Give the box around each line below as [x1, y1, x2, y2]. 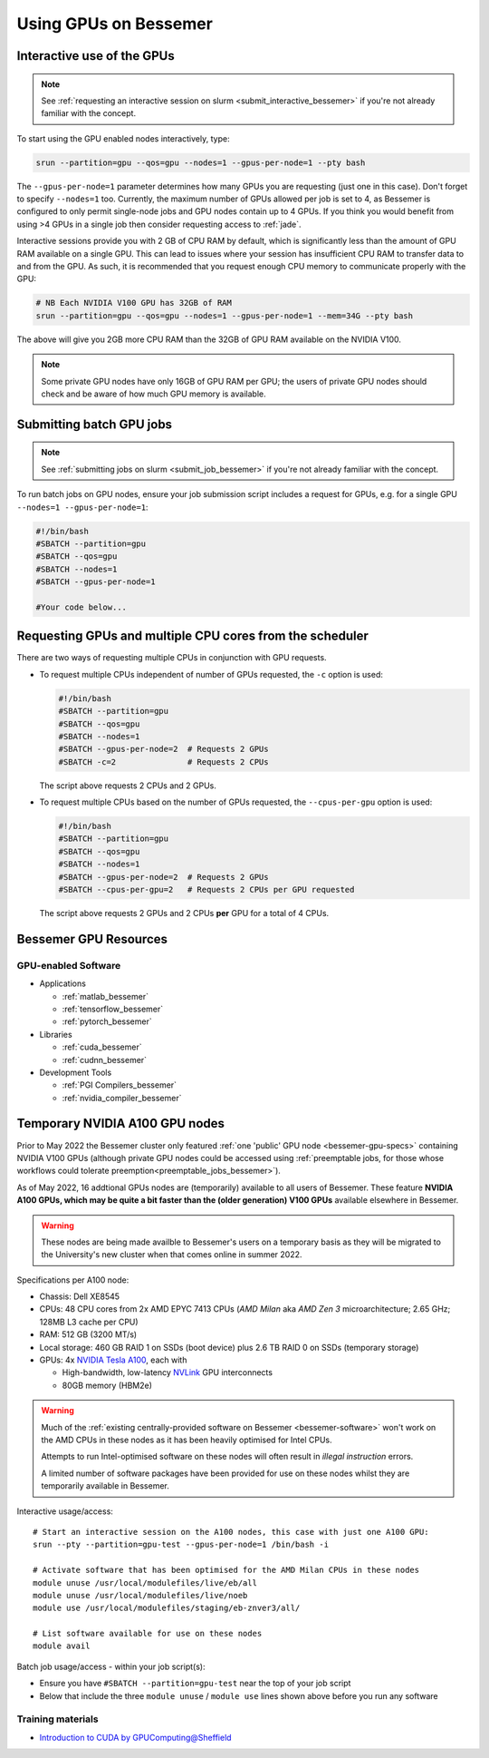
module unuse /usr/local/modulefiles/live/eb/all [33, 1577, 258, 1587]
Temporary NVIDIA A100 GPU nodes [16, 1116, 225, 1131]
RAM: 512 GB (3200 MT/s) [39, 1329, 138, 1340]
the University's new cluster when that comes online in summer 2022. [41, 1249, 302, 1260]
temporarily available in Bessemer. [41, 1480, 169, 1491]
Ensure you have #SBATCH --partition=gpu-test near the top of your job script [39, 1678, 351, 1689]
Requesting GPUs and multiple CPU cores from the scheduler [16, 629, 369, 644]
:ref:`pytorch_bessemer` [62, 1016, 153, 1027]
